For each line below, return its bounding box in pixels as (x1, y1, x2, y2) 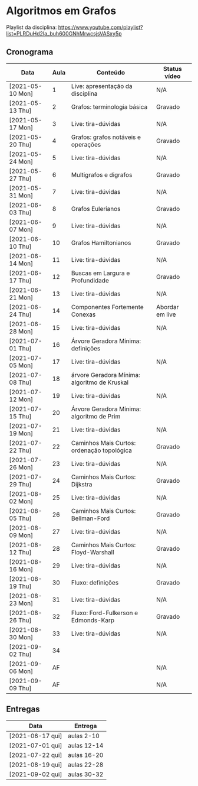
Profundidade (71, 276, 109, 284)
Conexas (71, 310, 96, 319)
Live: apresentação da (71, 82, 133, 90)
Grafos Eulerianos (71, 204, 121, 213)
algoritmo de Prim (71, 412, 121, 420)
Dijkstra (71, 480, 93, 488)
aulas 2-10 (67, 732, 100, 740)
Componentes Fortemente (71, 303, 144, 311)
